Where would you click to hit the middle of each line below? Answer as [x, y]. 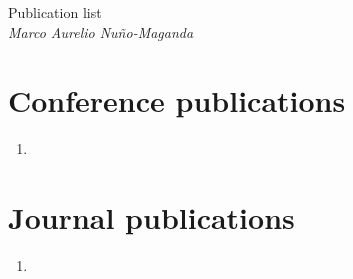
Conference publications [177, 100]
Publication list [55, 12]
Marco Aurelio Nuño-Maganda [101, 31]
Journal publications [151, 217]
